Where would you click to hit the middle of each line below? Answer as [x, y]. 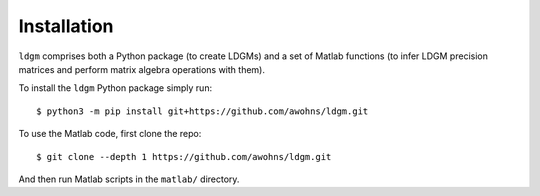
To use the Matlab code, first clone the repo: [110, 134]
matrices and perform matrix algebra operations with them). [141, 69]
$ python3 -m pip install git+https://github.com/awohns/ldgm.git [202, 111]
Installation [66, 26]
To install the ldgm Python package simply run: [115, 88]
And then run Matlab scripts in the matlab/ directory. [129, 179]
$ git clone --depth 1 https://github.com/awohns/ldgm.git [184, 156]
